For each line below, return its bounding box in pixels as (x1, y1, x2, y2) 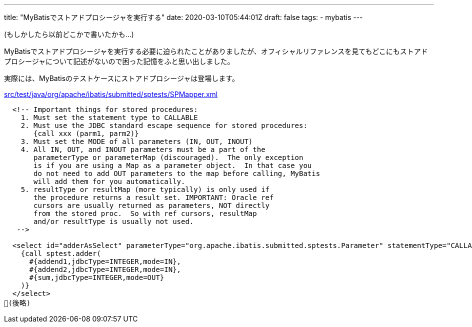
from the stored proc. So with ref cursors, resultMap (33, 209, 257, 217)
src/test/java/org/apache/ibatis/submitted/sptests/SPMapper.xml (4, 90, 218, 98)
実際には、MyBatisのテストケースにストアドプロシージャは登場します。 (4, 74, 239, 82)
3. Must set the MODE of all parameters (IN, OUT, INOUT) (20, 137, 253, 145)
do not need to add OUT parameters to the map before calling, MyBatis (33, 169, 320, 177)
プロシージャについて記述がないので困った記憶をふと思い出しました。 (4, 57, 234, 65)
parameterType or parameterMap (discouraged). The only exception (33, 153, 303, 161)
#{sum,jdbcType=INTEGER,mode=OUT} (29, 273, 164, 281)
